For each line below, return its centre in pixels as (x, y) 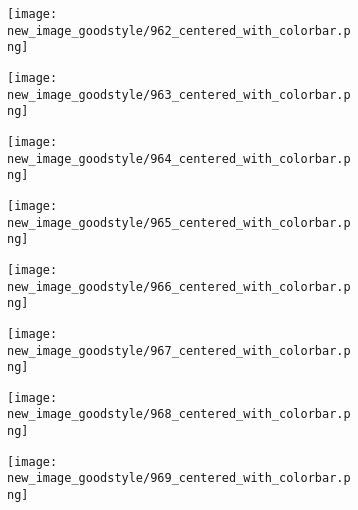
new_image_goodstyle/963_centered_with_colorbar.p (179, 94)
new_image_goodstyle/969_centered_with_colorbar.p (179, 478)
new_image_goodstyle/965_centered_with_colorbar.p (179, 222)
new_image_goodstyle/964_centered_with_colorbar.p (179, 158)
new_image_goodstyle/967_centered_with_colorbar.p (179, 350)
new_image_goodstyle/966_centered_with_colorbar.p (179, 286)
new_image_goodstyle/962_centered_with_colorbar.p (179, 30)
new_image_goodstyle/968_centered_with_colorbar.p (179, 414)
